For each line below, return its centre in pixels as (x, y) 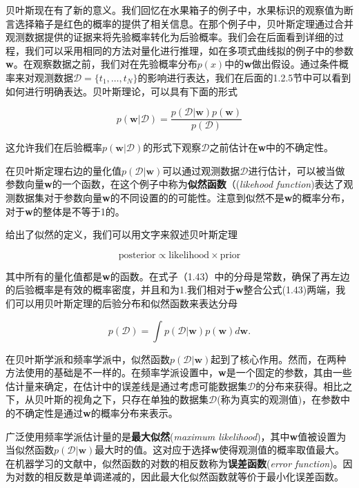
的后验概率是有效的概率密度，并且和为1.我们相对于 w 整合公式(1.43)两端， (171, 290)
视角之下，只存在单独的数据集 (140, 399)
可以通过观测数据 (201, 170)
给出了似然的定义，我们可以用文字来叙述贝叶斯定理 (122, 234)
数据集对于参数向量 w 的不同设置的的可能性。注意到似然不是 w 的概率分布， (183, 197)
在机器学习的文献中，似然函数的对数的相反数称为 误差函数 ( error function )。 (174, 463)
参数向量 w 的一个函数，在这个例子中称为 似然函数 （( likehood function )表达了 (175, 184)
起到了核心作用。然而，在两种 (279, 359)
